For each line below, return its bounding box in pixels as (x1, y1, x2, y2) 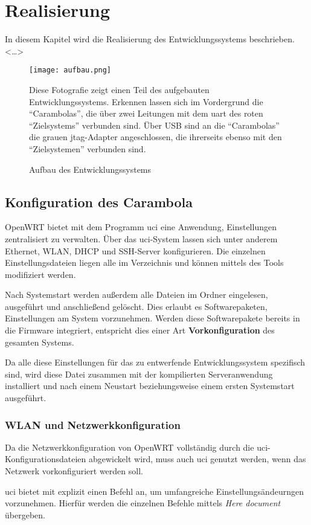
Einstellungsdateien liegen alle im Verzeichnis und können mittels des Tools (5, 256, 284, 269)
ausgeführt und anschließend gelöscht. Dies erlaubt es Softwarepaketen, (5, 300, 268, 312)
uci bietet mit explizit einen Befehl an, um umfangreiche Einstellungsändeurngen (5, 485, 304, 497)
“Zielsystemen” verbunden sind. (29, 142, 146, 155)
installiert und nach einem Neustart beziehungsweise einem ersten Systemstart (5, 379, 295, 392)
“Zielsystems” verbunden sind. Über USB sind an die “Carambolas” (29, 118, 280, 131)
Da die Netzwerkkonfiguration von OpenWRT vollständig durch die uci (5, 440, 268, 453)
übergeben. (5, 508, 45, 521)
